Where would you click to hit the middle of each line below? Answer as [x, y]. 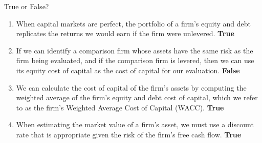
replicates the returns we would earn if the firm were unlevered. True [125, 33]
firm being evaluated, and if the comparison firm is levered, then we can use [135, 60]
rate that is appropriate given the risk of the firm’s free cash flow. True [129, 134]
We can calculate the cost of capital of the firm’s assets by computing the [131, 87]
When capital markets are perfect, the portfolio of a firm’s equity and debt [133, 23]
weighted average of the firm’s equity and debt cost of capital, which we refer [137, 97]
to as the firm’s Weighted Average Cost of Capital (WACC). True [120, 107]
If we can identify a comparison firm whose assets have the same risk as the [135, 50]
